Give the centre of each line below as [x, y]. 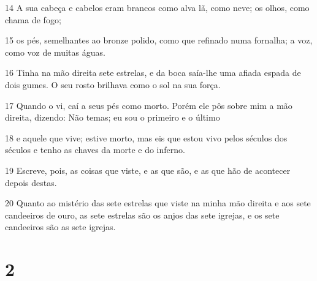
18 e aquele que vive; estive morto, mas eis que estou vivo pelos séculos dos [146, 137]
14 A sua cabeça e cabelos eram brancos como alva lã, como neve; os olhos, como [157, 7]
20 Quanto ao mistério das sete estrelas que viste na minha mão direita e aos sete [158, 203]
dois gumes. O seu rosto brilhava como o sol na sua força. [113, 84]
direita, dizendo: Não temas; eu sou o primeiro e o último [113, 117]
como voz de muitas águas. [55, 52]
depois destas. [31, 182]
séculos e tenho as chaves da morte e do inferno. [95, 150]
